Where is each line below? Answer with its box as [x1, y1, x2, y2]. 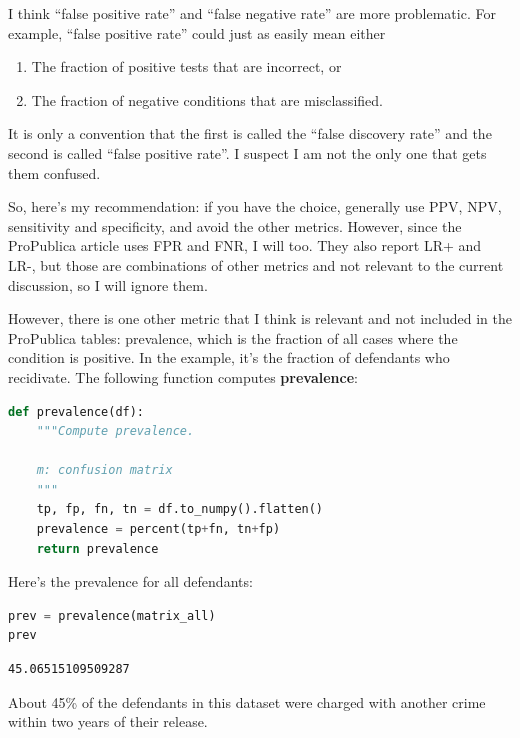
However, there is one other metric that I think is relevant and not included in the [8, 308, 512, 329]
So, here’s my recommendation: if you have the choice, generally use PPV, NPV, [8, 196, 502, 217]
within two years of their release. [8, 711, 208, 732]
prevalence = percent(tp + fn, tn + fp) [36, 522, 281, 537]
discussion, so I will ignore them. [8, 274, 208, 295]
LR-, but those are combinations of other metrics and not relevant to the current [8, 254, 504, 275]
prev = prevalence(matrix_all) [8, 608, 216, 623]
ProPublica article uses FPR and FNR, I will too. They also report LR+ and [8, 235, 482, 256]
